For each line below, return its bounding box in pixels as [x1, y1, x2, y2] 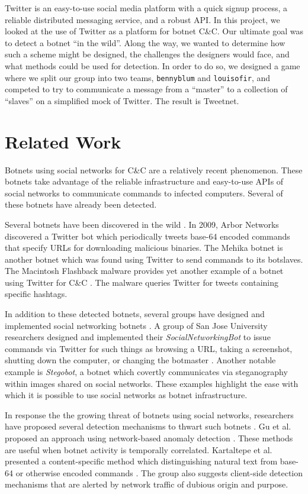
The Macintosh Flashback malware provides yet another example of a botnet [5, 264, 284, 277]
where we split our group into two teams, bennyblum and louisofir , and [5, 71, 271, 83]
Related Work [5, 129, 121, 153]
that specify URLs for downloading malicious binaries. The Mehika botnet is [5, 241, 283, 254]
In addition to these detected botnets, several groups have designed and [5, 308, 265, 320]
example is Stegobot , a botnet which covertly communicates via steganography [5, 366, 288, 378]
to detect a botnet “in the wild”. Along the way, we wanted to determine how [5, 36, 285, 49]
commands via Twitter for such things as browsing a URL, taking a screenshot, [5, 342, 293, 354]
